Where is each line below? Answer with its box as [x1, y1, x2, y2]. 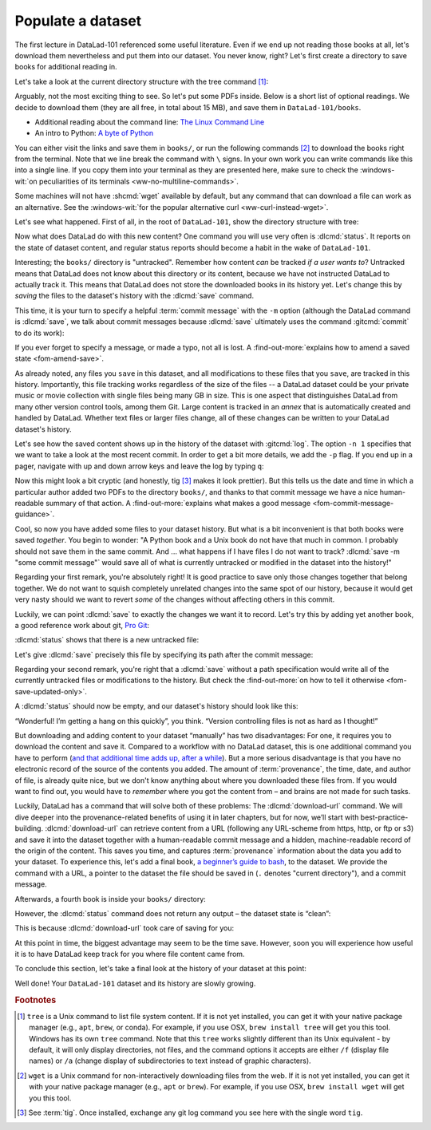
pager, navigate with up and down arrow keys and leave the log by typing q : [14, 461, 264, 471]
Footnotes [14, 994, 57, 1006]
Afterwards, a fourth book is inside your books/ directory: [14, 894, 207, 903]
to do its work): [14, 328, 65, 338]
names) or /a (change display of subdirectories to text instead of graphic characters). [29, 1056, 311, 1065]
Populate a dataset [14, 12, 142, 30]
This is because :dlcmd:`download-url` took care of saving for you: [14, 923, 235, 933]
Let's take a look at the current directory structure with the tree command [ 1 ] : [14, 77, 269, 86]
